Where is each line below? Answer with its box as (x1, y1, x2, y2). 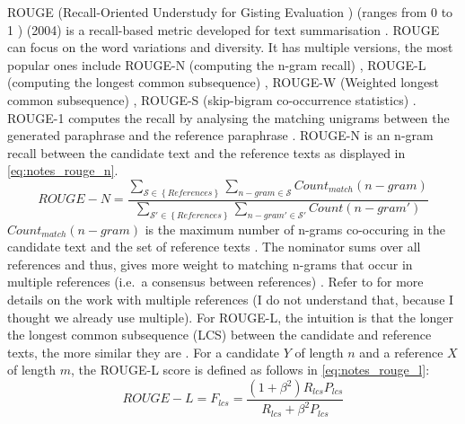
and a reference (359, 342, 443, 361)
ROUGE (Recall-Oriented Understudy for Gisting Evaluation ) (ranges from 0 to (7, 3, 453, 21)
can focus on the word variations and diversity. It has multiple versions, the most (7, 38, 453, 57)
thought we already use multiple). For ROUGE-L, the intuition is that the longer (7, 307, 454, 326)
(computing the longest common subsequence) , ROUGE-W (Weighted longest (7, 73, 440, 92)
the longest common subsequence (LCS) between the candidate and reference (7, 325, 432, 344)
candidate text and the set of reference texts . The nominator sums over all (7, 237, 421, 256)
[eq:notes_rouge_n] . (7, 161, 118, 180)
